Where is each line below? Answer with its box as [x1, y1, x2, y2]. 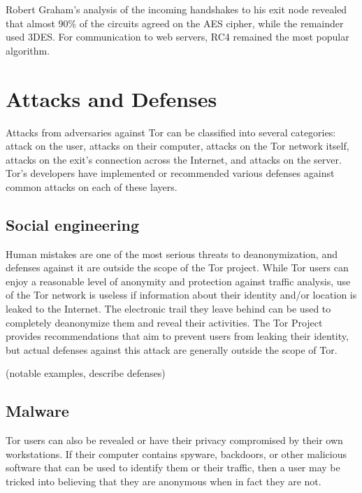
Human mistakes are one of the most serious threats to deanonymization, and [6, 246, 338, 261]
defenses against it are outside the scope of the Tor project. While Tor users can [6, 260, 349, 275]
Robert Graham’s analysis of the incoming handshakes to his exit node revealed [6, 2, 347, 16]
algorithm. [6, 43, 50, 57]
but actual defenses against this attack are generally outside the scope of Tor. [6, 342, 338, 357]
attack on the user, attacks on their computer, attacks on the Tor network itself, [6, 138, 349, 153]
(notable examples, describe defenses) [6, 366, 166, 380]
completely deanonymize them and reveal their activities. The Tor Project [6, 315, 323, 329]
